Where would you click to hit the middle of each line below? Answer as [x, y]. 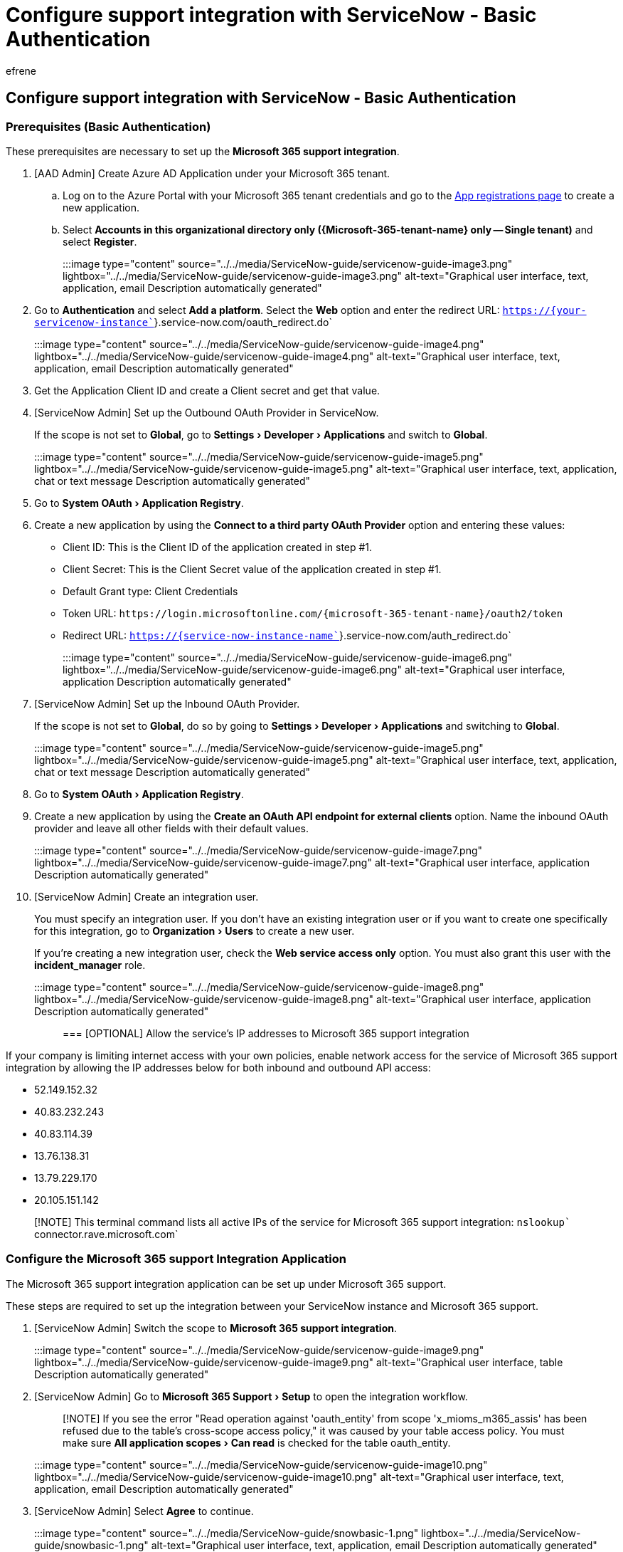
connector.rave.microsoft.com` [106, 1234]
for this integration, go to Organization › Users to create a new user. [195, 930]
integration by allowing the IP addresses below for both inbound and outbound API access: [218, 1067]
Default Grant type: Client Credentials [150, 591]
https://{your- [544, 310]
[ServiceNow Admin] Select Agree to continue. [144, 1511]
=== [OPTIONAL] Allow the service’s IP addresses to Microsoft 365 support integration [266, 1033]
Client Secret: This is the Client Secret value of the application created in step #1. [252, 569]
